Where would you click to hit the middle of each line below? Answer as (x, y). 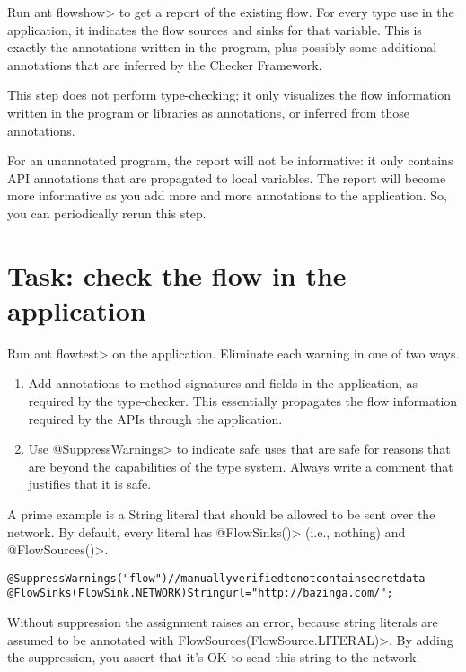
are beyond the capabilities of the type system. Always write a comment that (241, 466)
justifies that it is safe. (90, 484)
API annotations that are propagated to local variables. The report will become (227, 177)
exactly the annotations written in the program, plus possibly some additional (222, 47)
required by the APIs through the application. (155, 418)
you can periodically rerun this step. (107, 212)
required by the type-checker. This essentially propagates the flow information (243, 401)
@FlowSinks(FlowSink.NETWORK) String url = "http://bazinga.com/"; (200, 593)
